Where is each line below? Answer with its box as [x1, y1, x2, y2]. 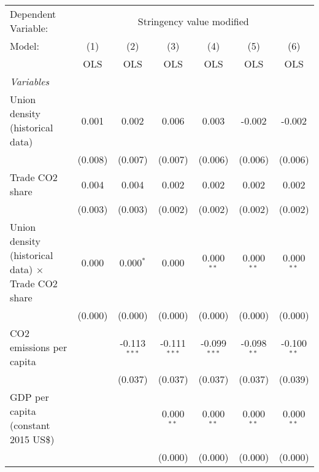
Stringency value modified [137, 14, 249, 28]
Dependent [10, 7, 56, 21]
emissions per [10, 340, 67, 354]
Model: [10, 39, 40, 53]
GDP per [10, 390, 49, 404]
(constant [10, 418, 50, 432]
